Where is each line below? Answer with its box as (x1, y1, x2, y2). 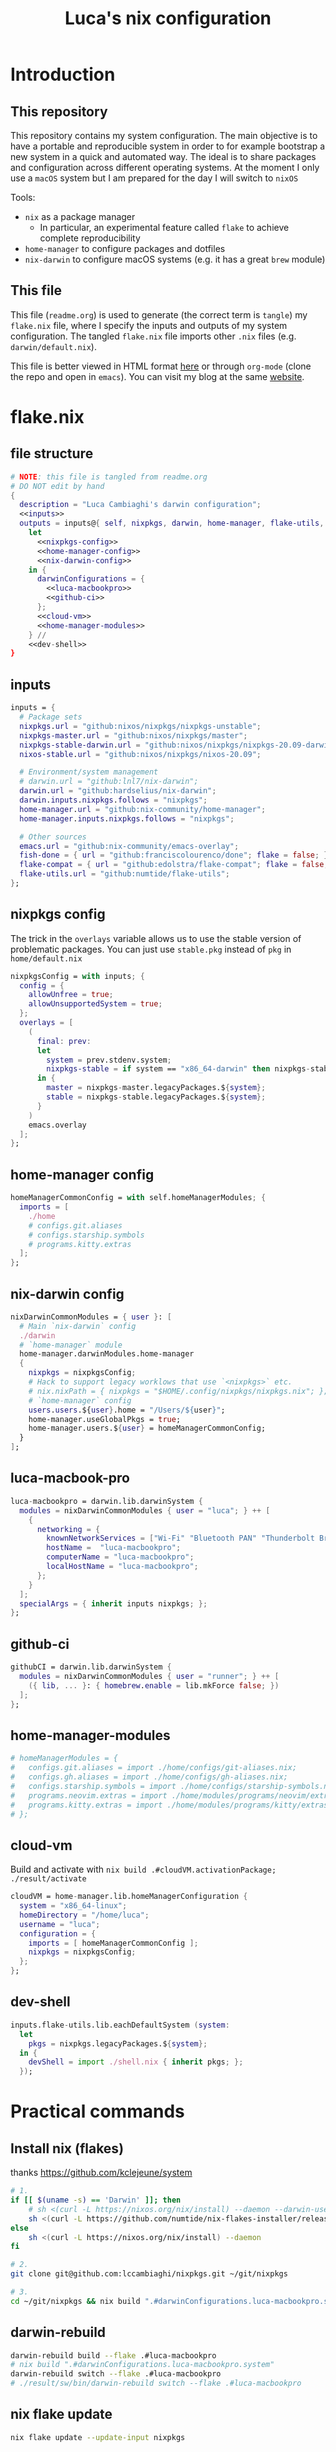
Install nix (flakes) (10, 2140, 125, 2157)
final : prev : (36, 1036, 92, 1046)
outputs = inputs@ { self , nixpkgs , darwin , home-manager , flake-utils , (19, 518, 325, 529)
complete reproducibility (39, 232, 141, 244)
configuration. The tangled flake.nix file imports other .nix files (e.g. (10, 330, 297, 342)
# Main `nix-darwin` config (19, 1321, 137, 1331)
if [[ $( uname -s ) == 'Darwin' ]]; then (10, 2195, 182, 2205)
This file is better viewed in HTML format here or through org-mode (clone (10, 360, 312, 372)
